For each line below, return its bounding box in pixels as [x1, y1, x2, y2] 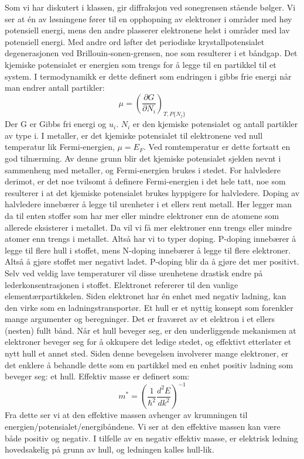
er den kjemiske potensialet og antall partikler [132, 118, 298, 130]
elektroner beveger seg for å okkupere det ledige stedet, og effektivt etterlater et [5, 335, 292, 348]
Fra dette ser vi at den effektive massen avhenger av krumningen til [5, 409, 248, 421]
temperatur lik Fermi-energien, [5, 141, 115, 153]
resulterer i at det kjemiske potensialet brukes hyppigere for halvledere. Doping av [5, 186, 300, 198]
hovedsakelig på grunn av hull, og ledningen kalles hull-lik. [5, 443, 214, 455]
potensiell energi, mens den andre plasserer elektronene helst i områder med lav [5, 24, 290, 36]
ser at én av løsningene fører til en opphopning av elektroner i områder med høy [5, 12, 292, 25]
